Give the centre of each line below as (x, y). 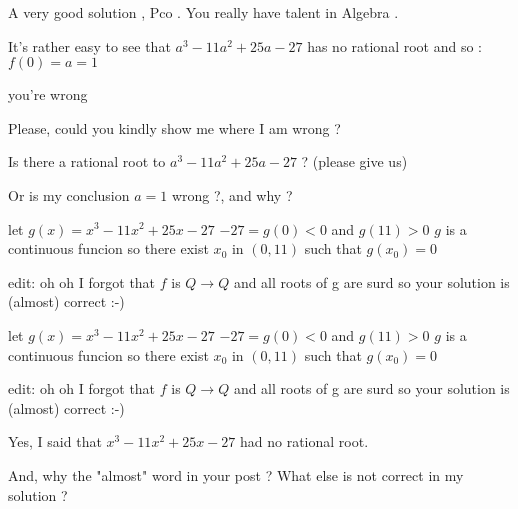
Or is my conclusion (69, 194)
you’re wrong (48, 94)
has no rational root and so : (394, 45)
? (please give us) (354, 161)
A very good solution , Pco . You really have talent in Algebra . (203, 12)
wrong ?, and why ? (232, 194)
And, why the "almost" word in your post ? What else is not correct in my (236, 474)
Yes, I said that (55, 441)
